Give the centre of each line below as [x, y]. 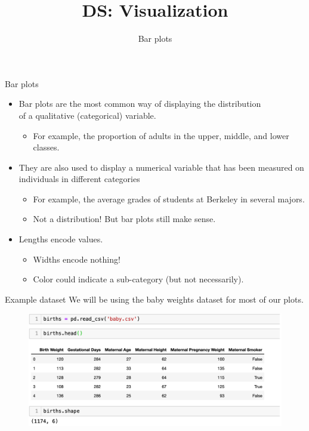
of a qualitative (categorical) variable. [87, 115]
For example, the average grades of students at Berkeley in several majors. [169, 198]
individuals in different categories [79, 179]
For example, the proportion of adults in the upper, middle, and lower [161, 135]
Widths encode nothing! [77, 259]
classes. [46, 147]
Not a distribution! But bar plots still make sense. [124, 219]
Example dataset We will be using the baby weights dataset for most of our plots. [154, 299]
